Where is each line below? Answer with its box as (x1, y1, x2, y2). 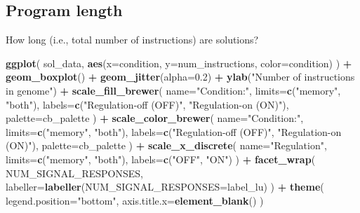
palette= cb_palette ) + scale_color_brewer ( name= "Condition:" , (6, 111, 304, 125)
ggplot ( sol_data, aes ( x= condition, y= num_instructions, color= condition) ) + (6, 55, 352, 70)
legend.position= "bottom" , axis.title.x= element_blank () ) (6, 193, 264, 207)
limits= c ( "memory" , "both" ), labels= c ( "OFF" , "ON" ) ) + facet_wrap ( (6, 151, 316, 166)
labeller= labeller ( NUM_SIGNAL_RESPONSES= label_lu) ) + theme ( (6, 179, 324, 194)
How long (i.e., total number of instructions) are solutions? (6, 32, 259, 47)
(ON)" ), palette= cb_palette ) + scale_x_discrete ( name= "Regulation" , (6, 138, 327, 153)
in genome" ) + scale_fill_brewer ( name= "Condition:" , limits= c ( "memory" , (6, 83, 341, 97)
